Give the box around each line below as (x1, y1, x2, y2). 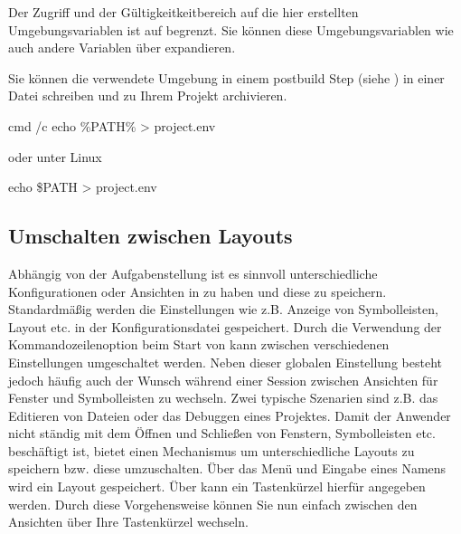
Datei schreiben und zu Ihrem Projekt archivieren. (8, 86, 287, 105)
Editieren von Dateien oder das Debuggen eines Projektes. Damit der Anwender (8, 405, 451, 424)
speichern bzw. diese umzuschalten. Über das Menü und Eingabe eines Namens (8, 459, 447, 478)
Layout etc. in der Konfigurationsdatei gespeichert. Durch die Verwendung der (8, 317, 442, 336)
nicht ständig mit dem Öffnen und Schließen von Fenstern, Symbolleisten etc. (8, 424, 436, 443)
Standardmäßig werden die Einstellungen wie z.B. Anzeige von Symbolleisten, (8, 300, 438, 319)
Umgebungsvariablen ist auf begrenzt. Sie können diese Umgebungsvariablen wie (8, 20, 454, 39)
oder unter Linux (8, 147, 102, 166)
